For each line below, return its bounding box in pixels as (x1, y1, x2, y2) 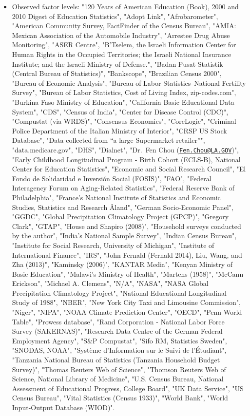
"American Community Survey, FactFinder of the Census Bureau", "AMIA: (12, 20, 236, 31)
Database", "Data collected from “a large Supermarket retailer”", (12, 135, 205, 145)
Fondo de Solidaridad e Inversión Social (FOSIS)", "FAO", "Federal (12, 173, 212, 183)
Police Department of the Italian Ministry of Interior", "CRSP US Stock (12, 125, 227, 135)
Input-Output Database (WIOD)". (12, 402, 115, 412)
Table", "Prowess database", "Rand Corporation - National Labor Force (12, 316, 225, 326)
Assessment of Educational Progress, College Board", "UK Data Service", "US (12, 383, 244, 393)
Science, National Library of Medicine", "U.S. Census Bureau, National (12, 374, 224, 384)
